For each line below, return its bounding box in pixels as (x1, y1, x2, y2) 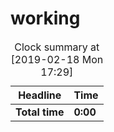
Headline (18, 88, 62, 102)
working (10, 7, 81, 30)
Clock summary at (14, 40, 100, 54)
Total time (15, 105, 65, 119)
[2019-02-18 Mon (10, 52, 104, 66)
